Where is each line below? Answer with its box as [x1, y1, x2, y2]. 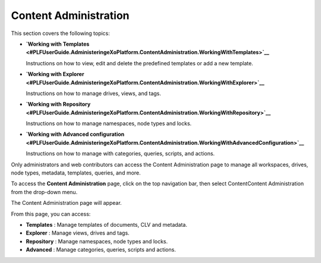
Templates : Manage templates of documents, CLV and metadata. [26, 221, 187, 228]
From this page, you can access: [11, 210, 91, 217]
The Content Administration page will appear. [11, 199, 122, 207]
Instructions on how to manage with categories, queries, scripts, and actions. [26, 150, 215, 157]
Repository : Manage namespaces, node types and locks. [26, 237, 168, 245]
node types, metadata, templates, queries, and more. [11, 169, 141, 176]
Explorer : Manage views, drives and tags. [26, 229, 130, 237]
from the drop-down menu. [11, 188, 78, 195]
